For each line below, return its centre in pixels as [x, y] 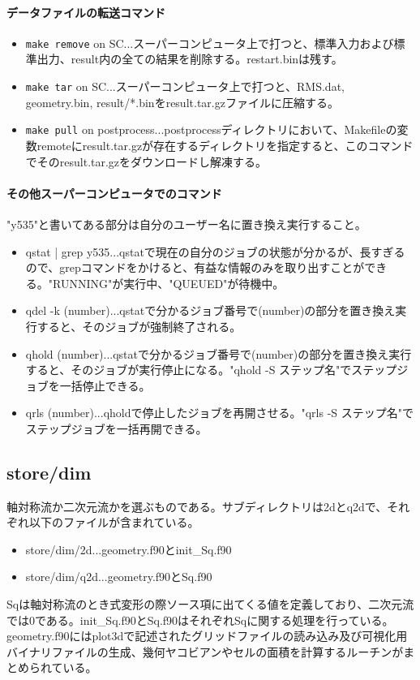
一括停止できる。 [105, 385]
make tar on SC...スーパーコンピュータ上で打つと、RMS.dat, [185, 86]
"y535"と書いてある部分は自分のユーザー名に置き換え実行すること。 [186, 224]
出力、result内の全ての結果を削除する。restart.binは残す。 [190, 59]
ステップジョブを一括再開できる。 [116, 428]
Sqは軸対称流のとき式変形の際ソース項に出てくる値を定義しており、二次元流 [210, 604]
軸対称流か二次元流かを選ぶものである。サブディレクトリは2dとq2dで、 [197, 506]
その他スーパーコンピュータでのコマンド [114, 193]
